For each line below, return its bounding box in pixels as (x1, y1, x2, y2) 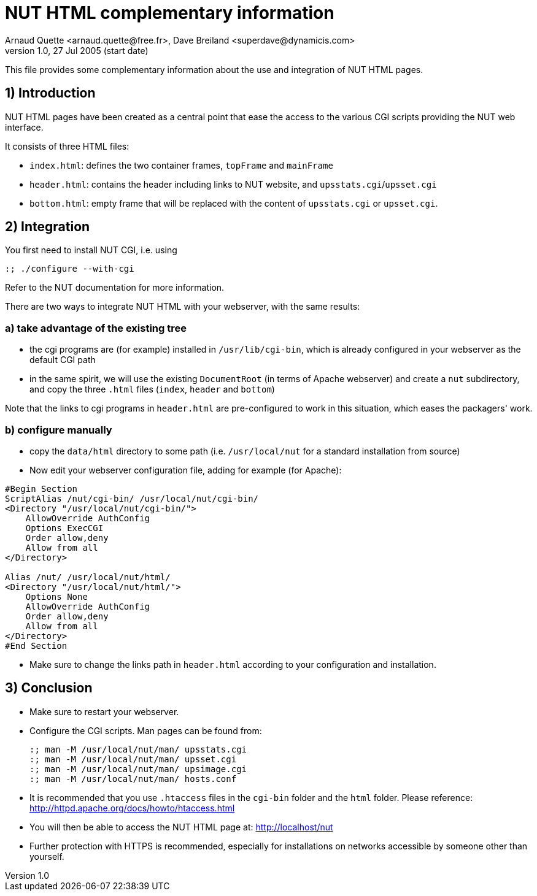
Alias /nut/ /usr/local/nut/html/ (5, 572, 171, 582)
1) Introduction (5, 85, 96, 101)
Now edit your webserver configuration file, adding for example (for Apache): (29, 464, 342, 475)
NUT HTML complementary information (5, 2, 334, 23)
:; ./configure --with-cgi (5, 264, 134, 274)
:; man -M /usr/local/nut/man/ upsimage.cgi (29, 764, 247, 774)
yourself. (29, 851, 64, 862)
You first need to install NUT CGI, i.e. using (5, 245, 177, 256)
